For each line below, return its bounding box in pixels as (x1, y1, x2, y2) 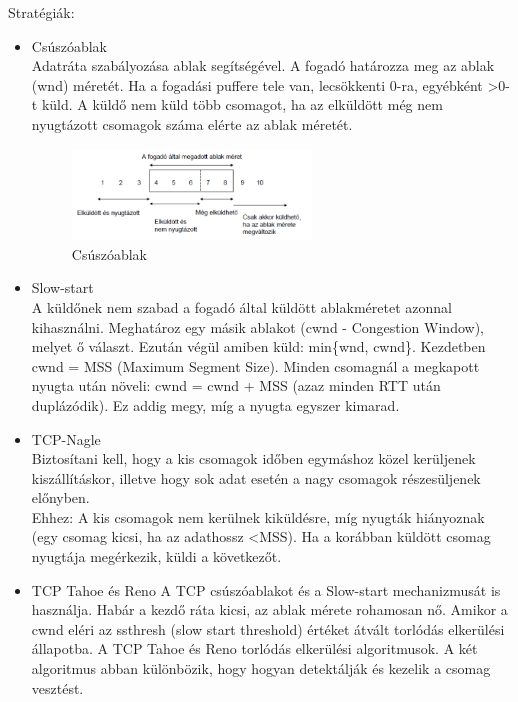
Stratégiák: (8, 2, 75, 22)
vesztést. (31, 677, 84, 698)
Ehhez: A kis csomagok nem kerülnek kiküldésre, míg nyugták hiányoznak (31, 506, 485, 527)
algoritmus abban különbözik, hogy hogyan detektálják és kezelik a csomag (31, 658, 491, 679)
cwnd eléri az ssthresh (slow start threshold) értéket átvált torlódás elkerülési (31, 618, 505, 639)
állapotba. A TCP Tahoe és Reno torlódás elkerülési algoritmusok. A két (31, 638, 478, 659)
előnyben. (31, 487, 90, 508)
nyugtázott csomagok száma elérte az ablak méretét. (31, 113, 353, 134)
